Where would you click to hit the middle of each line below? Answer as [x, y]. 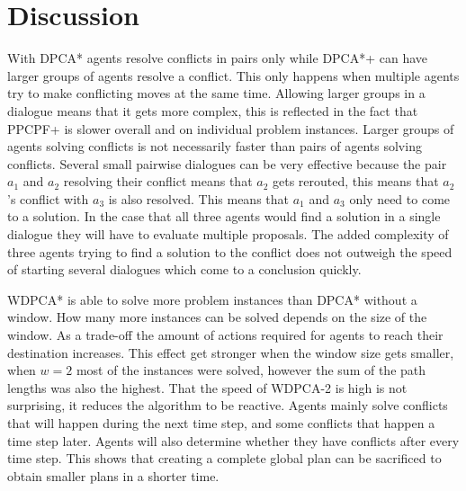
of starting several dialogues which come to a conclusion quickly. [184, 269]
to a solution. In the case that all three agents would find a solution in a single [224, 216]
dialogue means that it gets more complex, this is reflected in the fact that [213, 110]
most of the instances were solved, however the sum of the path [251, 370]
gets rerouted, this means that [356, 181]
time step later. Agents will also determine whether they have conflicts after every [233, 440]
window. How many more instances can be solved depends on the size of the [217, 317]
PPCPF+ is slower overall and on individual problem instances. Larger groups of [231, 128]
